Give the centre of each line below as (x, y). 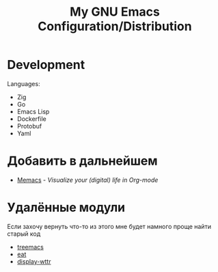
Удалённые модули (66, 207)
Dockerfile (31, 119)
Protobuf (29, 126)
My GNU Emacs (115, 12)
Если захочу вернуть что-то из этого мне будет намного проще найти (109, 226)
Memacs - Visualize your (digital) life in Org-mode (87, 180)
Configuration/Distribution (115, 26)
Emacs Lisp (33, 111)
